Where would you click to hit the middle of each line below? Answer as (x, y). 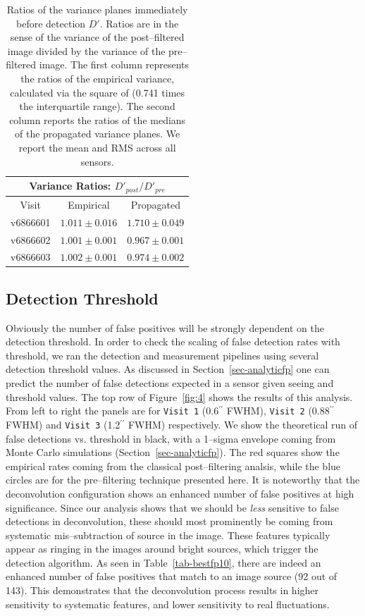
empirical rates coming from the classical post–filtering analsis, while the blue (173, 466)
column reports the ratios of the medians (98, 119)
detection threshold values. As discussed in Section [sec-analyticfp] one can (168, 369)
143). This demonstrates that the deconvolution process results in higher (162, 590)
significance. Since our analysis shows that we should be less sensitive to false (172, 507)
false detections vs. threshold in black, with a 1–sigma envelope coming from (171, 438)
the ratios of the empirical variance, (98, 78)
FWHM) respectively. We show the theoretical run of (243, 424)
